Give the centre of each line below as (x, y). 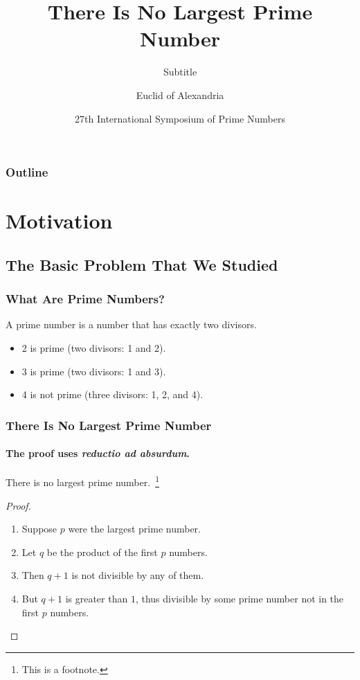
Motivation (59, 221)
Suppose (39, 529)
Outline (27, 172)
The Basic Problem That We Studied (142, 264)
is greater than (97, 599)
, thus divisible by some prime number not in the (240, 599)
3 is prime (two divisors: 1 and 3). (94, 371)
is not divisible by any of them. (138, 575)
